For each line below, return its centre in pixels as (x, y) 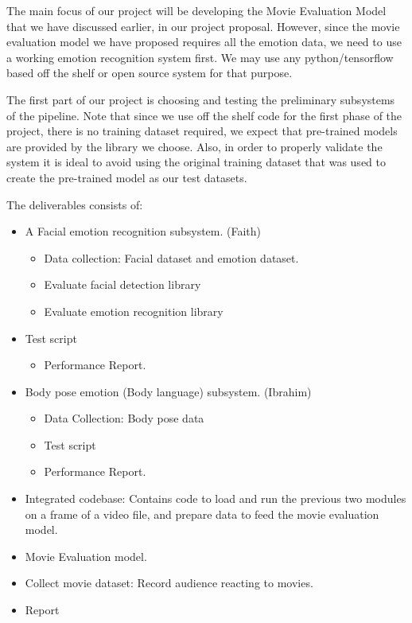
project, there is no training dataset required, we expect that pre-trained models (202, 131)
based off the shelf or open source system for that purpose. (150, 73)
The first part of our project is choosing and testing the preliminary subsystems (201, 99)
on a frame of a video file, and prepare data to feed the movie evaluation (202, 514)
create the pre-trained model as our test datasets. (127, 177)
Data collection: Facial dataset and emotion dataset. (171, 257)
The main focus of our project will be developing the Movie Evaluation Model (196, 10)
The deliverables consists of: (75, 204)
